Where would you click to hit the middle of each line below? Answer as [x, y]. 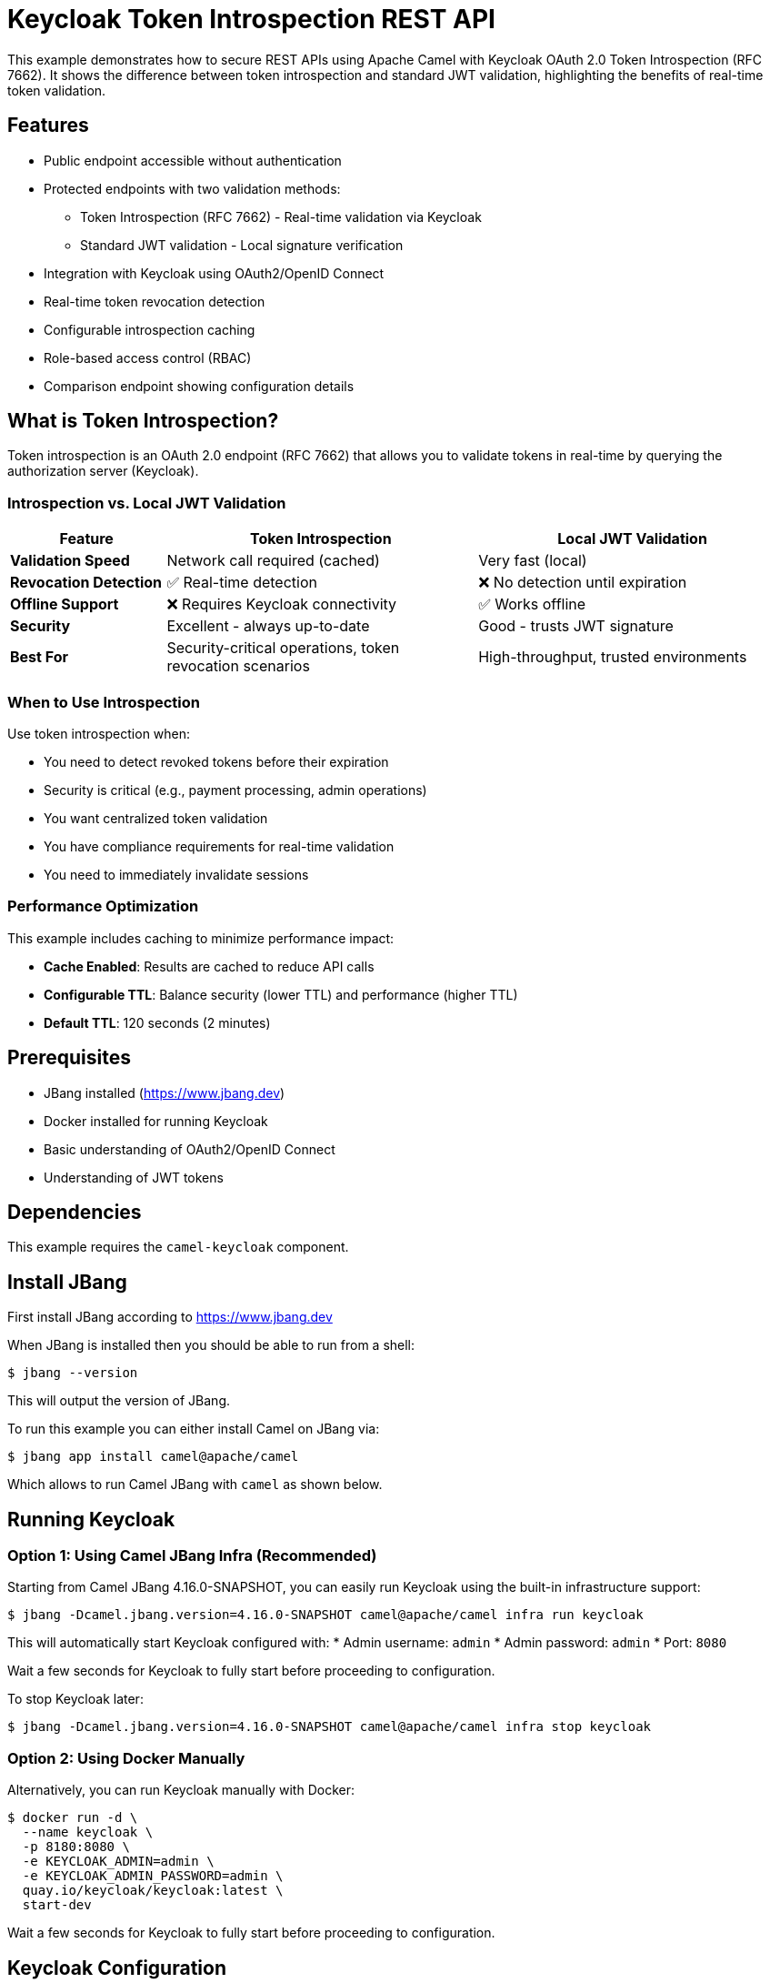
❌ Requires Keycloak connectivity [282, 604]
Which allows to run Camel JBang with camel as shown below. [195, 1485]
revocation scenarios [238, 666]
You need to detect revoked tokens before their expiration [216, 761]
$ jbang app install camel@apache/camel [153, 1457]
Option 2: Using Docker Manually [126, 1758]
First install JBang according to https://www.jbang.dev [170, 1317]
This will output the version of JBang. [119, 1401]
